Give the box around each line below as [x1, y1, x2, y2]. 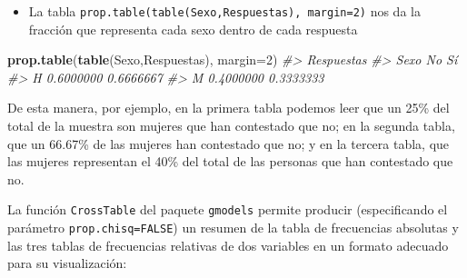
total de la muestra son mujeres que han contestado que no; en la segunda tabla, [7, 116, 455, 135]
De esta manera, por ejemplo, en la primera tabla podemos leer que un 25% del [7, 98, 450, 117]
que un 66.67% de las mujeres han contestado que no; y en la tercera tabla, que [7, 134, 450, 153]
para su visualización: [7, 253, 127, 273]
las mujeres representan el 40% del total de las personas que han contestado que [7, 152, 453, 171]
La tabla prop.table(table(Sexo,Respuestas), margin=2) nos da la [28, 2, 421, 20]
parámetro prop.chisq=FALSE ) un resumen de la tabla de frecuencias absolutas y [7, 218, 459, 237]
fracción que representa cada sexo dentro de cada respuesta [28, 19, 358, 38]
